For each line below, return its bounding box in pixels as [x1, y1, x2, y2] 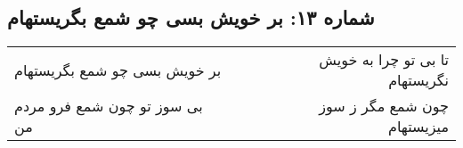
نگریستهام [388, 70, 449, 91]
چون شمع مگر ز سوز [319, 95, 449, 117]
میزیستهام [388, 116, 449, 137]
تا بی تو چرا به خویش [319, 49, 449, 70]
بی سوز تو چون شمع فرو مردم [14, 95, 203, 117]
